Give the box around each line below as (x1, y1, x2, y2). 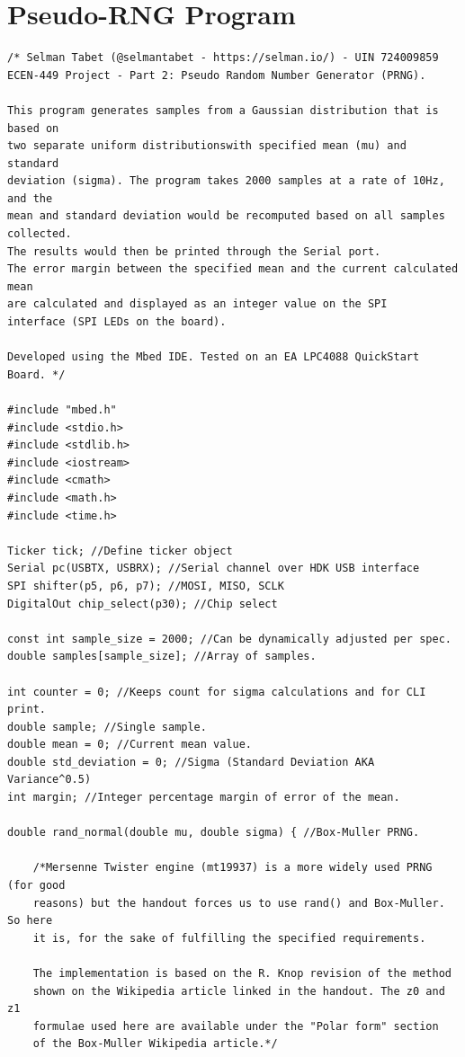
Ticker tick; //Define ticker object (7, 544, 233, 557)
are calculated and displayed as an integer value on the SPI (7, 298, 388, 311)
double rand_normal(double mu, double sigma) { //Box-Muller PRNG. (7, 826, 420, 839)
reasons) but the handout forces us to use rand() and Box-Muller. (32, 896, 445, 910)
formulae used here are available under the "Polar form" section (32, 1019, 439, 1033)
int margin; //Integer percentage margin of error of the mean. (7, 791, 400, 804)
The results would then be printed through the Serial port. (7, 244, 381, 258)
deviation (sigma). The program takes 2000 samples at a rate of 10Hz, (7, 174, 445, 188)
